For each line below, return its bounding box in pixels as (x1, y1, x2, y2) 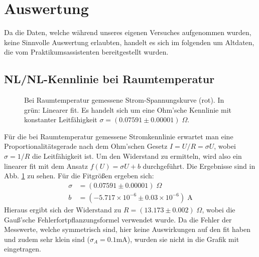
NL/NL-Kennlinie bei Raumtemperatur (4, 71, 215, 87)
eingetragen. (4, 243, 41, 254)
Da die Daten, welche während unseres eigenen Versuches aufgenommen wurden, (4, 27, 251, 38)
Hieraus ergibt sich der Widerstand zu (4, 204, 121, 214)
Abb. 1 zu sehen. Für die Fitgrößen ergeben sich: (4, 170, 154, 181)
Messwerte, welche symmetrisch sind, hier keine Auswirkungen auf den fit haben (4, 224, 250, 234)
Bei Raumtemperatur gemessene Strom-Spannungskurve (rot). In (24, 95, 224, 105)
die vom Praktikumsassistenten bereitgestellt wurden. (4, 47, 169, 57)
